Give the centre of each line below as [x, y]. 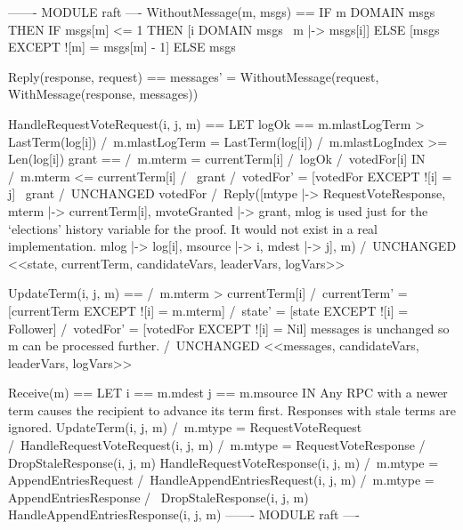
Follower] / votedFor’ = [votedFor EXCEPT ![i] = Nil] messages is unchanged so [229, 328]
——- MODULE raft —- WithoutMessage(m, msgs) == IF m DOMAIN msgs [222, 12]
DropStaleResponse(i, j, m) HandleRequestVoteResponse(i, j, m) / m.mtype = [223, 462]
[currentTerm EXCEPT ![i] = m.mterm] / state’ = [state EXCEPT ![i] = [208, 310]
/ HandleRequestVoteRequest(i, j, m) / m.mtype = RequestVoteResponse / [217, 445]
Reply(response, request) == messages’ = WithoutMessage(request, [194, 76]
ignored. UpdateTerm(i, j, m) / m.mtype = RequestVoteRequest [185, 427]
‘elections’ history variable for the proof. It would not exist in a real [193, 228]
